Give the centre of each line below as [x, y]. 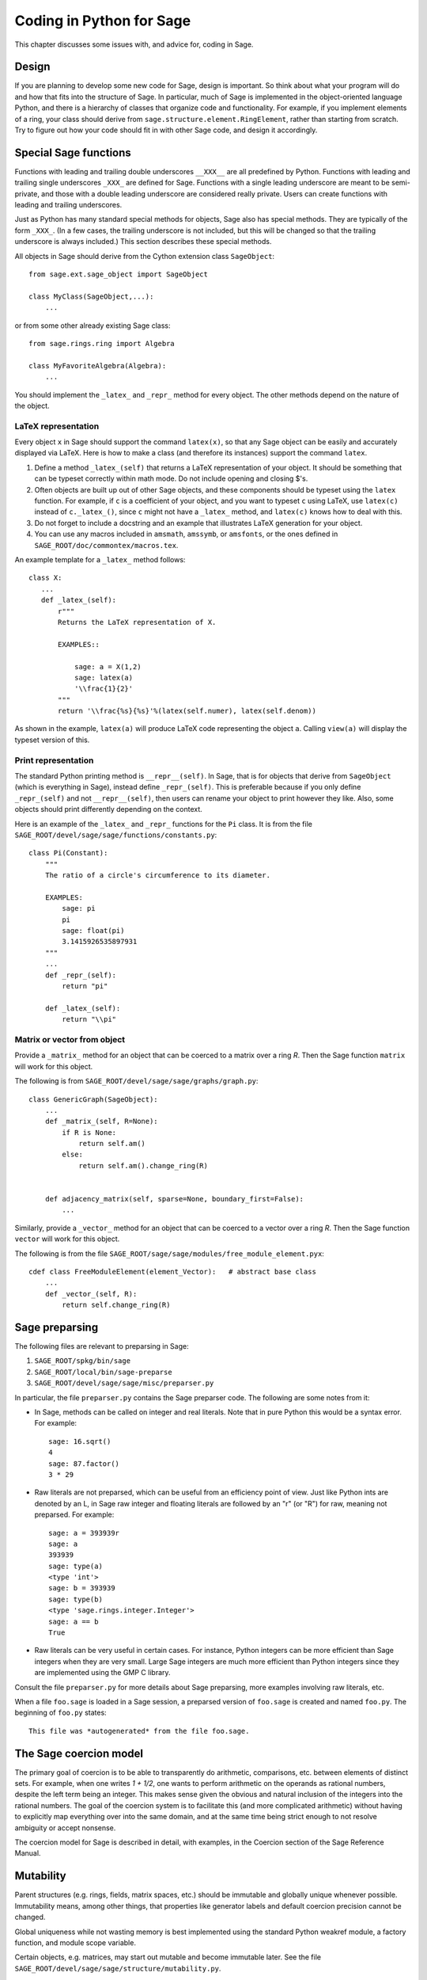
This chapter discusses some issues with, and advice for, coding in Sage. [134, 44]
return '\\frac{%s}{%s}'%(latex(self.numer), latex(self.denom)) [187, 711]
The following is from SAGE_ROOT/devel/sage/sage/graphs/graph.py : [136, 1081]
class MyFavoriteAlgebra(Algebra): [98, 366]
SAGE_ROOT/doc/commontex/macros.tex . [106, 545]
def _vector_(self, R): [91, 1294]
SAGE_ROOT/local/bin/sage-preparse [104, 1372]
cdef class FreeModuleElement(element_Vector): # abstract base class [172, 1272]
